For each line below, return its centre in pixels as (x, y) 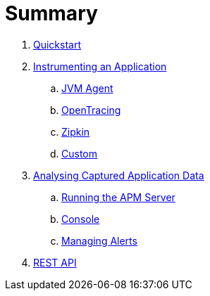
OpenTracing (91, 110)
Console (81, 219)
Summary (51, 13)
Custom (79, 153)
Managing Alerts (99, 240)
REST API (55, 262)
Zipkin (76, 131)
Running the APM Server (118, 197)
